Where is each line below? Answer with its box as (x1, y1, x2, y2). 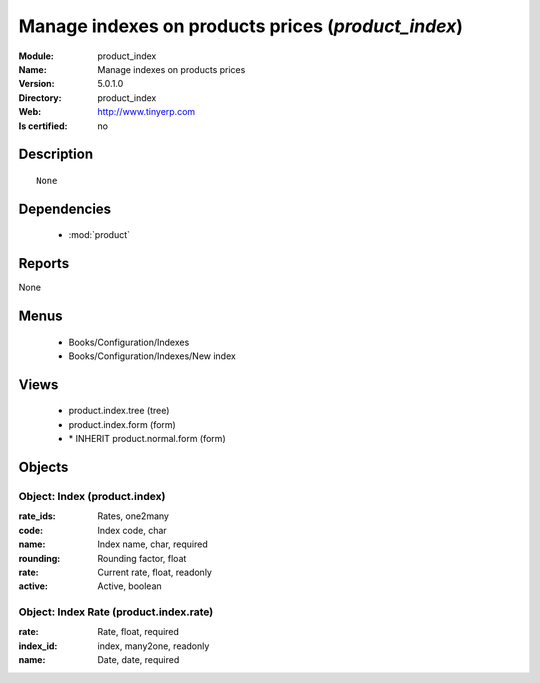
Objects (18, 459, 69, 476)
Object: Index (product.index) (18, 489, 166, 503)
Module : (18, 50, 54, 62)
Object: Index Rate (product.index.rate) (18, 605, 214, 619)
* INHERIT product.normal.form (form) (68, 433, 226, 445)
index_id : (18, 640, 58, 652)
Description (18, 146, 94, 163)
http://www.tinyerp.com (97, 106, 196, 118)
